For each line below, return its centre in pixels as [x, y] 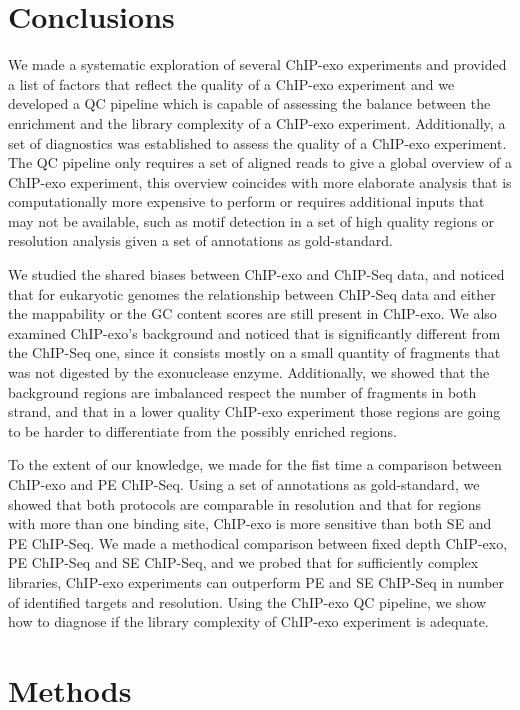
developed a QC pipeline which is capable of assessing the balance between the [249, 103]
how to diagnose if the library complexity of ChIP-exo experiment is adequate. [248, 621]
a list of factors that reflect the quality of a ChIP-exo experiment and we [231, 83]
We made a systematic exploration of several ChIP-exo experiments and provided [257, 64]
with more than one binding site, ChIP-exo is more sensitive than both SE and [250, 523]
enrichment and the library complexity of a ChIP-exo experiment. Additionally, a [257, 122]
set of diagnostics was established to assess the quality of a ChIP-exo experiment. [257, 142]
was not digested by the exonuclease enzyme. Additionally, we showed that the [249, 372]
